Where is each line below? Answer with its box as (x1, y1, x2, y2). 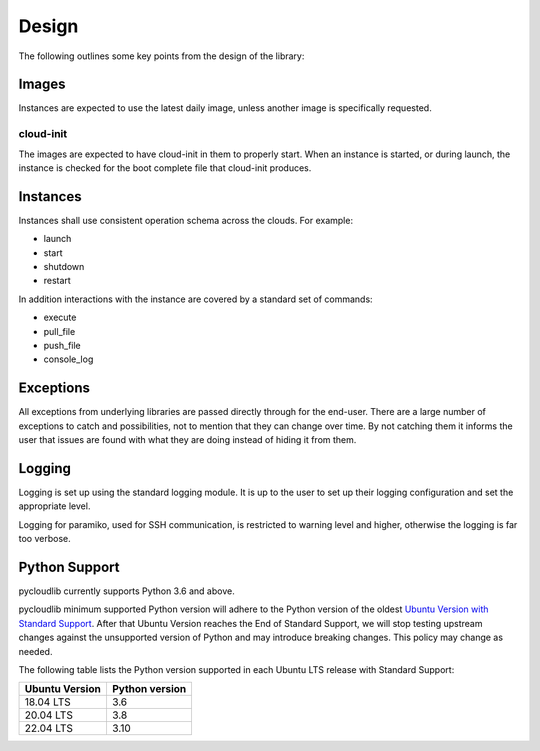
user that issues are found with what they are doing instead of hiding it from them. (18, 434, 357, 446)
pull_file (43, 325, 76, 337)
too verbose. (18, 533, 71, 545)
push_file (43, 340, 82, 352)
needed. (18, 645, 53, 657)
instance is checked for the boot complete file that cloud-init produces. (18, 161, 312, 174)
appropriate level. (18, 500, 91, 512)
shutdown (43, 261, 85, 273)
